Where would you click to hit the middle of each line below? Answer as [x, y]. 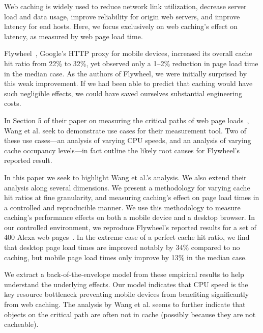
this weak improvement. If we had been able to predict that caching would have [128, 83]
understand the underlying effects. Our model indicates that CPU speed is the [126, 284]
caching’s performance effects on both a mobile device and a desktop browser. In [130, 217]
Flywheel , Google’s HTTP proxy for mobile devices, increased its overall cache [128, 53]
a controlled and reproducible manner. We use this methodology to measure [122, 207]
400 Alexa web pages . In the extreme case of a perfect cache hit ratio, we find [127, 237]
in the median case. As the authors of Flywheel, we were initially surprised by [126, 73]
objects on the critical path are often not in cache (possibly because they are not [130, 314]
